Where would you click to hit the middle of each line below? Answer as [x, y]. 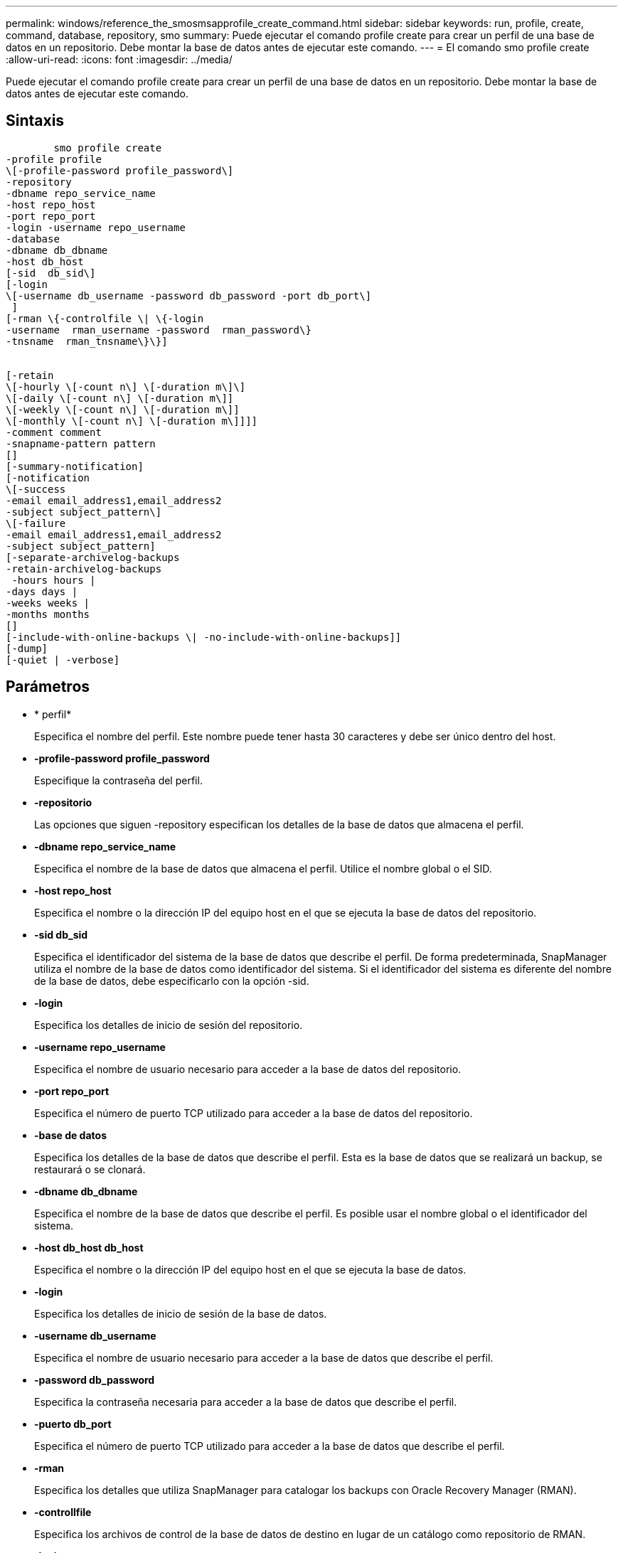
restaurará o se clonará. [90, 1169]
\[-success [36, 489]
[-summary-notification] [75, 466]
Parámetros [48, 687]
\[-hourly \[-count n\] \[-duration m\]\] [126, 386]
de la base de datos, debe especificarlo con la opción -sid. [172, 981]
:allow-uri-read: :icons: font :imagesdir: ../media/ [119, 59]
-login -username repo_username [96, 227]
